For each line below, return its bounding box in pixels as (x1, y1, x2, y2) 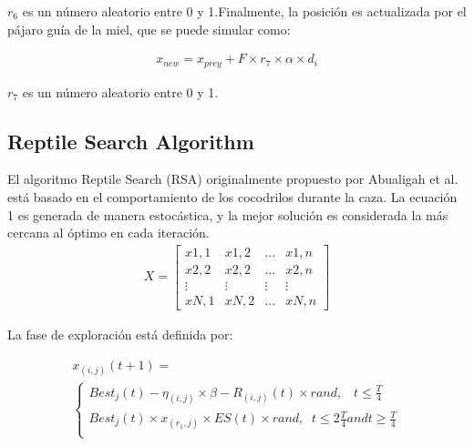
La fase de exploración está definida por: (7, 325, 233, 343)
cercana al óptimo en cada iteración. (7, 223, 210, 242)
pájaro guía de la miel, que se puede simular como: (7, 19, 291, 38)
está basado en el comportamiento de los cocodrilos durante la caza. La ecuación (7, 188, 458, 207)
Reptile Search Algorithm (7, 127, 254, 155)
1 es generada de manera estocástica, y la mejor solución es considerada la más (7, 205, 448, 224)
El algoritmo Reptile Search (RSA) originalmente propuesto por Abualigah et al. (7, 169, 459, 188)
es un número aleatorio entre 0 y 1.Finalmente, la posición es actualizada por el (22, 2, 467, 20)
